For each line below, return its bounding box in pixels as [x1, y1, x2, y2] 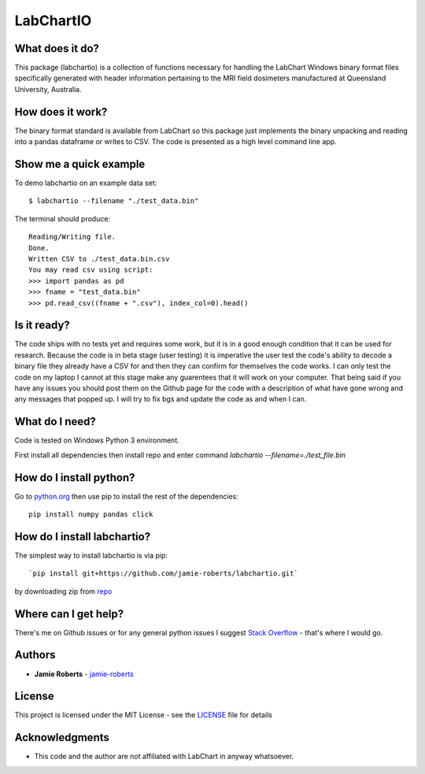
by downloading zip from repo [14, 587, 113, 596]
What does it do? [14, 42, 100, 55]
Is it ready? [14, 319, 70, 332]
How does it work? [14, 105, 108, 118]
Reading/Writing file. [28, 232, 116, 242]
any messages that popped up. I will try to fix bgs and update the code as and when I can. [14, 394, 307, 404]
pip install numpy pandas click [28, 510, 153, 519]
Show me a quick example [14, 157, 146, 171]
